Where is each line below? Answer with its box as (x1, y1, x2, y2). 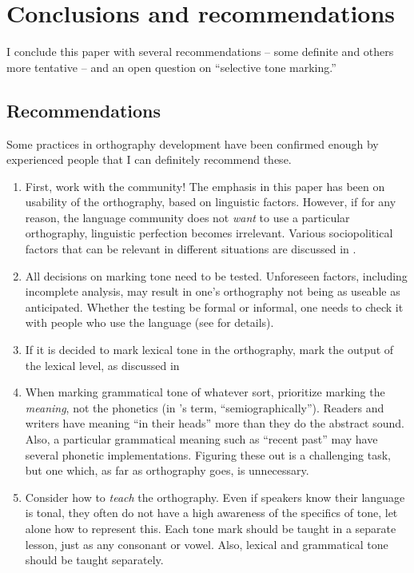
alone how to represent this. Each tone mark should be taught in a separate (25, 519, 396, 536)
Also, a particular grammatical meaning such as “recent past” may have (25, 431, 378, 448)
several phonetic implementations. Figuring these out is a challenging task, (25, 446, 392, 463)
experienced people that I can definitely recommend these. (6, 151, 292, 168)
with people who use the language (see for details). (25, 314, 274, 331)
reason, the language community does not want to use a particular (25, 209, 350, 225)
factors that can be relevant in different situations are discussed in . (25, 241, 356, 257)
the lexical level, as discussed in (25, 356, 180, 373)
